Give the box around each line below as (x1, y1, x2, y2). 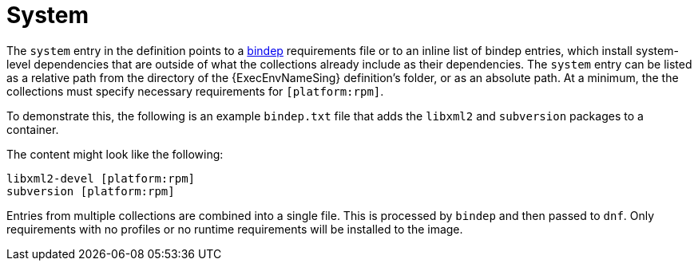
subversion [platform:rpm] (6, 184, 175, 198)
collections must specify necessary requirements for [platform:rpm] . (6, 84, 384, 98)
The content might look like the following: (6, 147, 224, 161)
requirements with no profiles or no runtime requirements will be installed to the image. (6, 222, 463, 236)
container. (6, 122, 59, 136)
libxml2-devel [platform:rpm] (6, 171, 196, 185)
